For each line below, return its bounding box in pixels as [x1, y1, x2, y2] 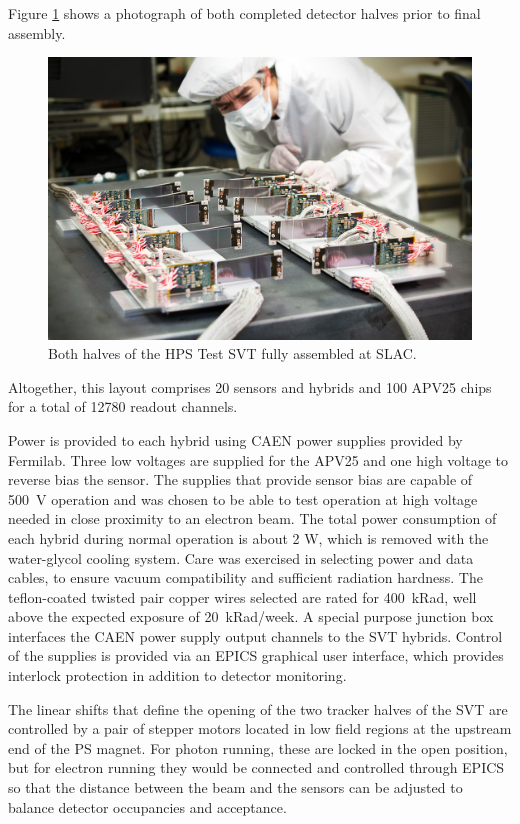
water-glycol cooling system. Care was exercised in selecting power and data [8, 547, 474, 568]
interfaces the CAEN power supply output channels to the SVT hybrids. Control [8, 625, 503, 646]
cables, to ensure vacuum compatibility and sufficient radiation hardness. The [8, 567, 483, 588]
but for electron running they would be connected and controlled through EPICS [8, 757, 505, 778]
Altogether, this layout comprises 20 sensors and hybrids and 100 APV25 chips [8, 376, 492, 397]
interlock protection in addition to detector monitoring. [8, 665, 347, 686]
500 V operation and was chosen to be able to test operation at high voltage [8, 488, 478, 509]
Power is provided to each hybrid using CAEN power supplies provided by [8, 429, 463, 450]
